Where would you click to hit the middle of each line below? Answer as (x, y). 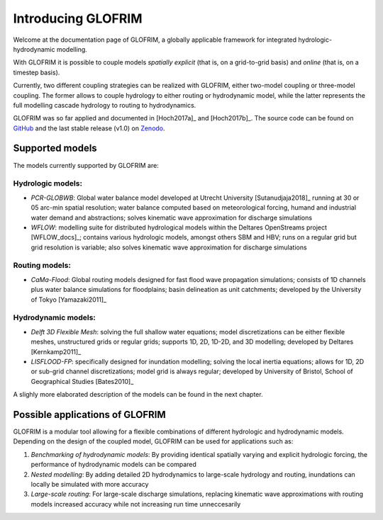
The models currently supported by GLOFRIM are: (86, 165)
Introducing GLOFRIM (78, 18)
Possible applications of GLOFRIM (89, 414)
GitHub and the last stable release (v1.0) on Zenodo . (89, 128)
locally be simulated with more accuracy (90, 484)
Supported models (55, 148)
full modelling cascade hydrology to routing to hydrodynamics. (105, 105)
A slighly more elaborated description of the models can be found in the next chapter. (138, 395)
